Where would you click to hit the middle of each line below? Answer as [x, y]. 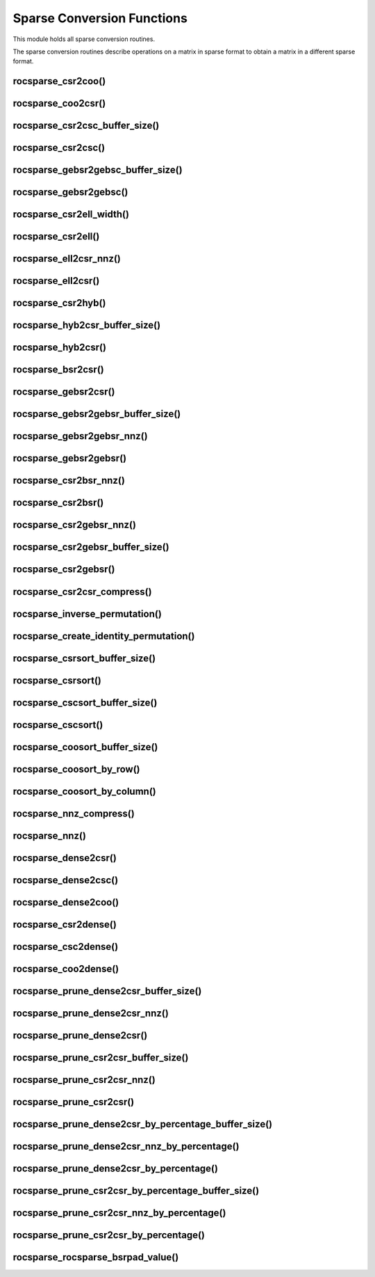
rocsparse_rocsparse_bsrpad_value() [96, 1257]
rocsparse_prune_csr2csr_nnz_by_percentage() [119, 1213]
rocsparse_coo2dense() [66, 968]
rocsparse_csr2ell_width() [71, 215]
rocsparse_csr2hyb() [59, 303]
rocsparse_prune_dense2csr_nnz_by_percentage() [126, 1146]
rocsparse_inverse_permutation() [87, 613]
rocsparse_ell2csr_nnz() [67, 259]
